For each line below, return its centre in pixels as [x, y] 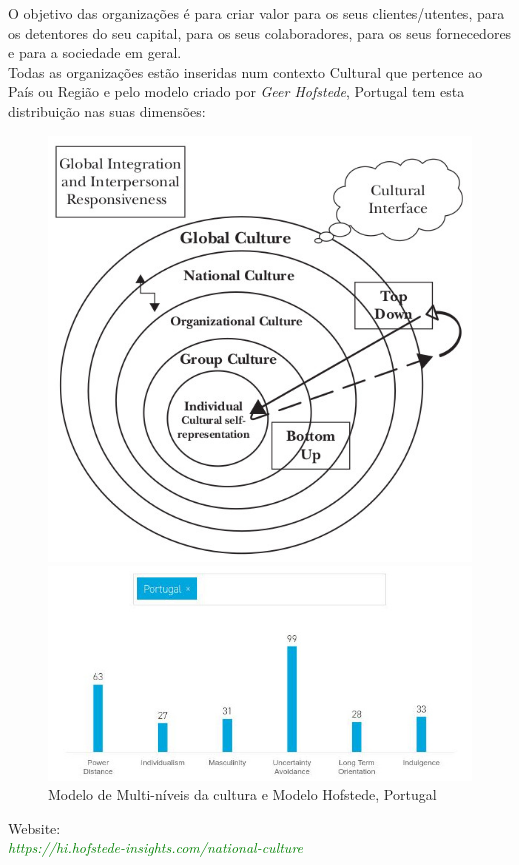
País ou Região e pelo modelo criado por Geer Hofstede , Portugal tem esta [236, 91]
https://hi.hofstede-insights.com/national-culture [156, 847]
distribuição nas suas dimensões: [107, 110]
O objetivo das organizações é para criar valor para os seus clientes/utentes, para [256, 13]
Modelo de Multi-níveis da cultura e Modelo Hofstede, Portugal [242, 794]
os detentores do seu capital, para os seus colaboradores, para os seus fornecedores [260, 32]
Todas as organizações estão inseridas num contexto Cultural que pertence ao [245, 71]
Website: [34, 827]
